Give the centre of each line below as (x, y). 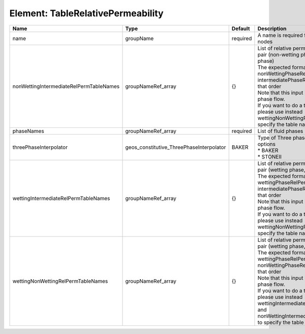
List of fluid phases (280, 131)
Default (241, 28)
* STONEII (270, 156)
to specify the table (281, 322)
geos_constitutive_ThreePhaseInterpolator (176, 147)
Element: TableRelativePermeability (86, 13)
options (266, 144)
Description (272, 28)
